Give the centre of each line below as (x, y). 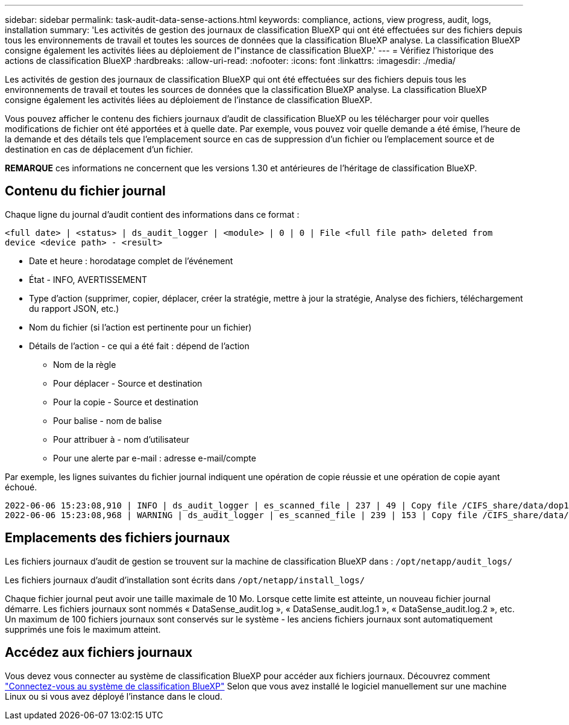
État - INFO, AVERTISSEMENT (88, 279)
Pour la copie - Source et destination (126, 402)
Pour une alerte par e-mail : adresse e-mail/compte (155, 458)
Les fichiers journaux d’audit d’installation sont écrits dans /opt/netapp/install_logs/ (185, 580)
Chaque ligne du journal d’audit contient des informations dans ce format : (152, 214)
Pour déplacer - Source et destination (128, 383)
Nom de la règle (85, 364)
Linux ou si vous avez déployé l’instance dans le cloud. (114, 696)
